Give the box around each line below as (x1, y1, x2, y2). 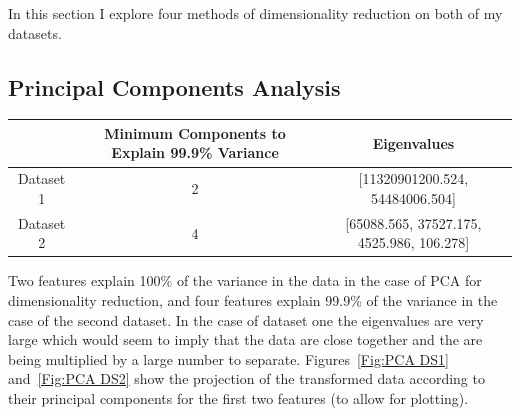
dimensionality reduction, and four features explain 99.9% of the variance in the (8, 290, 498, 311)
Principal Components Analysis (8, 71, 341, 102)
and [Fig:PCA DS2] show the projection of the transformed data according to (8, 368, 485, 389)
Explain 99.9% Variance (111, 142, 279, 163)
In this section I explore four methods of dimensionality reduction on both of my (8, 3, 503, 23)
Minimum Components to (104, 122, 286, 143)
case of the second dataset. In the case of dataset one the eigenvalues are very (8, 309, 484, 330)
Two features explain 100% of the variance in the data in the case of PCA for (8, 270, 482, 291)
